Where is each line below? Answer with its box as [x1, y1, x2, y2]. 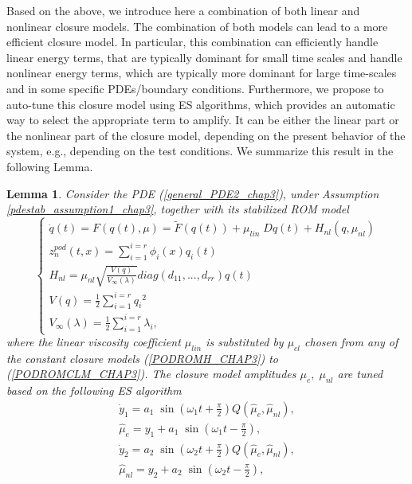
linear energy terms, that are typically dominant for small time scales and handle [6, 49, 402, 65]
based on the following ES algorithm [6, 382, 182, 399]
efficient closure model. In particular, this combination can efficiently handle [6, 33, 379, 50]
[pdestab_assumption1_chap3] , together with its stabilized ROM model [6, 201, 349, 217]
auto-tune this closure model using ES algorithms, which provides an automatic [6, 96, 395, 112]
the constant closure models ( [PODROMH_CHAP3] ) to [6, 349, 279, 366]
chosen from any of [304, 334, 398, 350]
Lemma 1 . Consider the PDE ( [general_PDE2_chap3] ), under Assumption [6, 185, 379, 201]
